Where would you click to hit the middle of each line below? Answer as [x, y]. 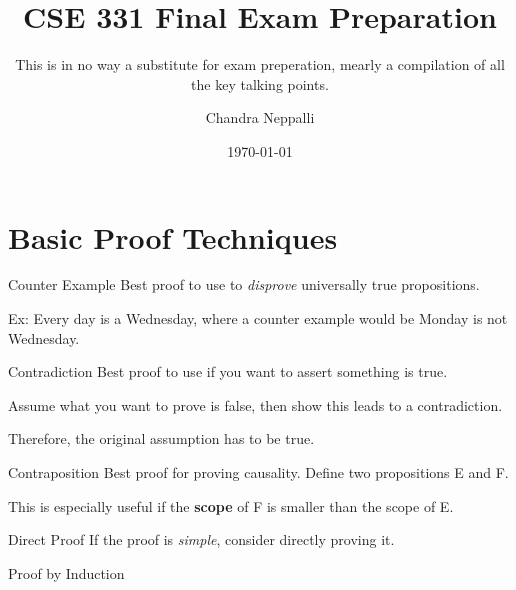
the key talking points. [260, 83]
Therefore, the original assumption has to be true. [161, 438]
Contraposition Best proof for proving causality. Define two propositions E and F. [258, 472]
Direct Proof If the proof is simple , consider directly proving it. [201, 539]
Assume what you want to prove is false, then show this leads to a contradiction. [255, 404]
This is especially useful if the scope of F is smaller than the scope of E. [231, 505]
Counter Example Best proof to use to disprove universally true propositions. [244, 284]
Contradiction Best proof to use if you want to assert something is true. [228, 371]
